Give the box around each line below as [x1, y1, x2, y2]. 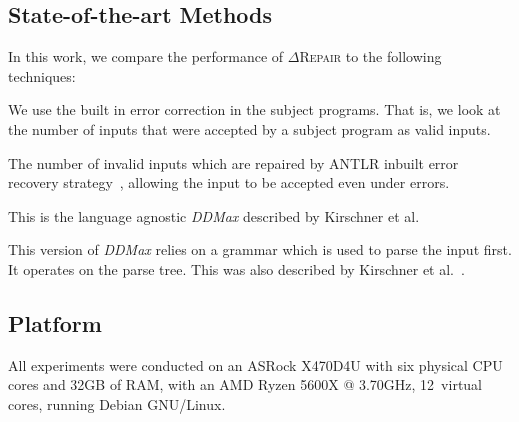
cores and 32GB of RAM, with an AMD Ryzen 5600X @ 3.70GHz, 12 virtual [8, 374, 483, 395]
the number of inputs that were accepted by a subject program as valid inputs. [8, 118, 491, 139]
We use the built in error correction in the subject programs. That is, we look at [8, 99, 501, 120]
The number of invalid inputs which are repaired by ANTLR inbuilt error [8, 152, 459, 173]
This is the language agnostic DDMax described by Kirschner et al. [8, 205, 420, 226]
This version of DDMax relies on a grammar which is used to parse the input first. [8, 239, 512, 260]
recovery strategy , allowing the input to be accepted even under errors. [8, 172, 450, 193]
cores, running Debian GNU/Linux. [8, 393, 226, 414]
